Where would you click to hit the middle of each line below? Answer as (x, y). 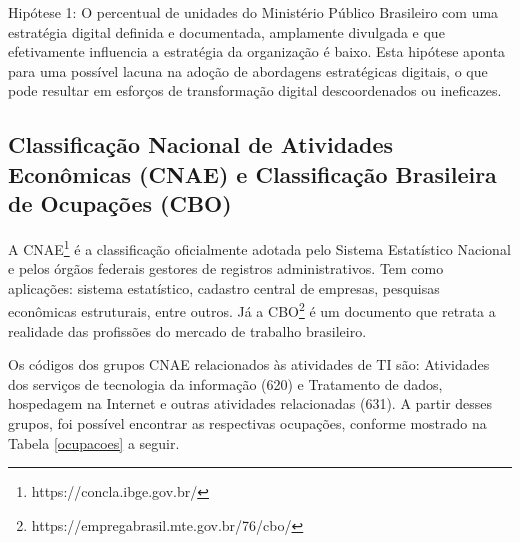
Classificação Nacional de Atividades (200, 144)
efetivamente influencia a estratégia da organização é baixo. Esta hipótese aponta (257, 51)
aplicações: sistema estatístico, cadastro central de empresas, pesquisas (224, 287)
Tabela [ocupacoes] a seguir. (94, 442)
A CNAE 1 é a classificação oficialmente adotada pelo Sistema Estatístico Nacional (259, 247)
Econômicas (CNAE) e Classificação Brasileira (252, 173)
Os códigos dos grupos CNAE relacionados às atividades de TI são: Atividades (249, 364)
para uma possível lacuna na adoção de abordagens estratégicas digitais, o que (248, 70)
